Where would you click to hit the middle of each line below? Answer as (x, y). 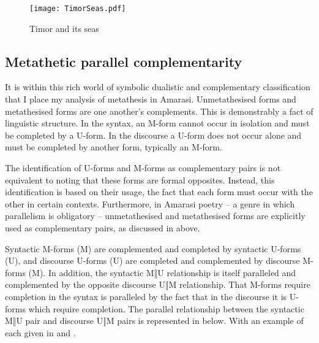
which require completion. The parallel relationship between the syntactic (166, 308)
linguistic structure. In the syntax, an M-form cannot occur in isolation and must (157, 123)
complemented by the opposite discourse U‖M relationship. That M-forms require (158, 284)
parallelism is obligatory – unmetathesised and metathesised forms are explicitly (155, 216)
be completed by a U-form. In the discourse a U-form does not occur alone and (153, 135)
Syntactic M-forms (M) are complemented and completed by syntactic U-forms (153, 248)
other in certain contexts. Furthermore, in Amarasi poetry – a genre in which (150, 203)
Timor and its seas (64, 28)
